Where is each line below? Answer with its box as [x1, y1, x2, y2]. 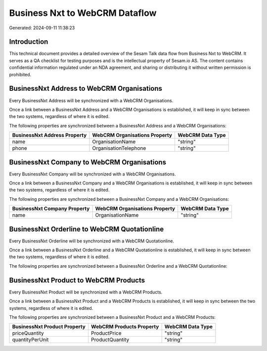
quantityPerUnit [12, 336, 49, 343]
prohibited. [9, 71, 32, 77]
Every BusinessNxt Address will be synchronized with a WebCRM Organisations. [9, 97, 174, 104]
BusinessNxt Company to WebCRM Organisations [9, 158, 167, 166]
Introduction [9, 38, 48, 46]
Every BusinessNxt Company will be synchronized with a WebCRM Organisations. [9, 171, 176, 177]
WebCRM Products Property [90, 323, 159, 330]
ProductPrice [90, 330, 122, 337]
